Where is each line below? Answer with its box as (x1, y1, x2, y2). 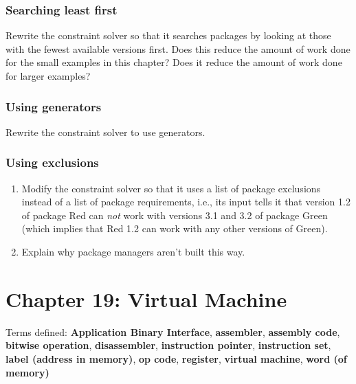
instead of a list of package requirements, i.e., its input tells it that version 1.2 (21, 194, 351, 209)
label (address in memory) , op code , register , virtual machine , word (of (5, 351, 347, 365)
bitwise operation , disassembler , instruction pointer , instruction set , (5, 338, 331, 352)
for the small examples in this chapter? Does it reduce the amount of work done (5, 55, 342, 69)
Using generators (5, 98, 102, 115)
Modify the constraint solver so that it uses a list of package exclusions (21, 181, 321, 195)
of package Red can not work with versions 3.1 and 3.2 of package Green (21, 207, 328, 222)
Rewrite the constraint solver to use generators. (5, 124, 205, 139)
